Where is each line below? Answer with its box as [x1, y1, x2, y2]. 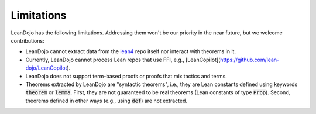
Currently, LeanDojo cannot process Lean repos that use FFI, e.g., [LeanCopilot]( [25, 56, 221, 63]
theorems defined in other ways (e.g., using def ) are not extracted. [25, 97, 187, 104]
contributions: [11, 37, 44, 44]
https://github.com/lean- [220, 56, 280, 63]
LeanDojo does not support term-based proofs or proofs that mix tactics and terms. [25, 72, 228, 80]
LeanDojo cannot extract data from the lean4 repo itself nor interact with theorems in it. [25, 48, 236, 55]
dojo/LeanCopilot [25, 64, 67, 71]
